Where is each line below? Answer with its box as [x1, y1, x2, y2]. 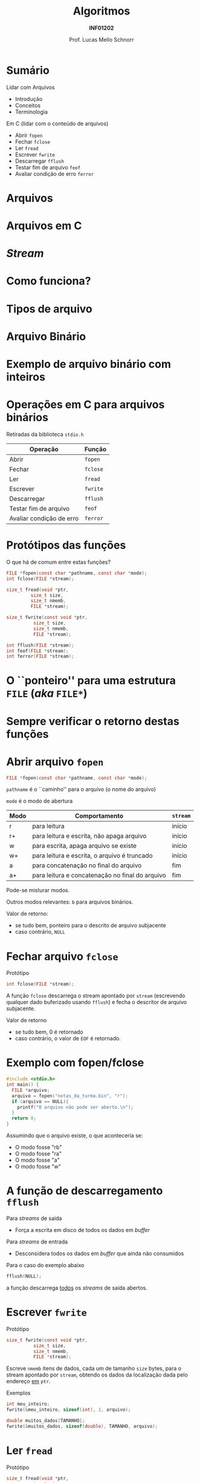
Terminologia [15, 108, 48, 116]
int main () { [6, 1081, 39, 1088]
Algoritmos [73, 4, 131, 18]
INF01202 [89, 24, 114, 31]
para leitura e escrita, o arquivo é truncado [32, 852, 153, 860]
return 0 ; [11, 1115, 36, 1121]
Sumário [6, 64, 50, 77]
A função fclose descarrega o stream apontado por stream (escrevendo [6, 992, 185, 999]
